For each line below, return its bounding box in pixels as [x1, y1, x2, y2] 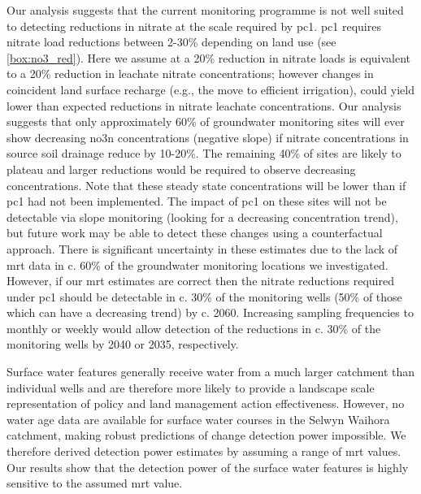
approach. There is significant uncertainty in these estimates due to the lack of [7, 240, 398, 257]
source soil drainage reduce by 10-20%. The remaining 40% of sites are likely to [7, 145, 401, 162]
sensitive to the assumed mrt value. [7, 474, 183, 492]
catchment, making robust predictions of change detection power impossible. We [7, 427, 406, 444]
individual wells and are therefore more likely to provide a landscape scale [7, 379, 375, 396]
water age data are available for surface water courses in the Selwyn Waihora [7, 410, 390, 427]
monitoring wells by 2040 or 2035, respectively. [7, 336, 239, 353]
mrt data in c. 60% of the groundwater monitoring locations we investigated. [7, 256, 388, 273]
